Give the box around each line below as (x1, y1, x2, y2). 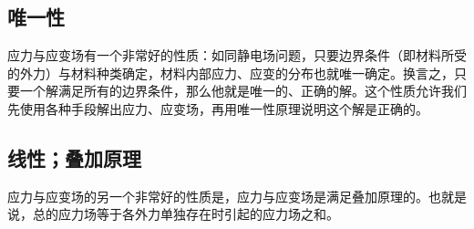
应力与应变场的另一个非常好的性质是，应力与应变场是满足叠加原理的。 (7, 186, 428, 205)
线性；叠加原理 (7, 143, 141, 172)
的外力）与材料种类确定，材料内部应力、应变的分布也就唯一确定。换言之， (7, 63, 454, 82)
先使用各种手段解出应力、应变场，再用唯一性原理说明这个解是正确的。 (7, 99, 428, 118)
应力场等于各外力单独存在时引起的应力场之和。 (57, 204, 339, 224)
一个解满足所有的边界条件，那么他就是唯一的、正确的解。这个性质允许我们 (19, 81, 467, 100)
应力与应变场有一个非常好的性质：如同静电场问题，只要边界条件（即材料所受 (7, 46, 467, 65)
